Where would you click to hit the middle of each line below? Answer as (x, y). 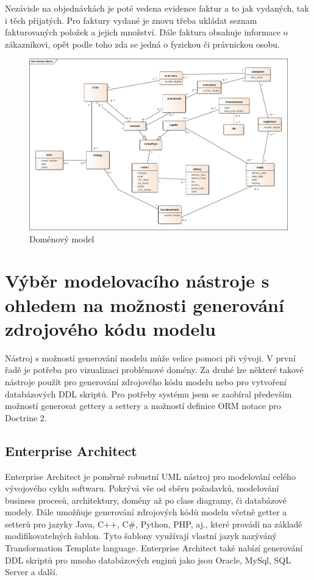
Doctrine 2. (26, 417)
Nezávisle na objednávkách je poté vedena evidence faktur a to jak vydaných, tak (157, 8)
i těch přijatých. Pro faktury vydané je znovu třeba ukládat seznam (131, 20)
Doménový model (62, 238)
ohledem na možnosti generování (145, 304)
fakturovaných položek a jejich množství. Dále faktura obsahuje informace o (146, 32)
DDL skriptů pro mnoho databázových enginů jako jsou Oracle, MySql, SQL (148, 560)
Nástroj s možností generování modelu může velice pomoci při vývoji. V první (150, 357)
